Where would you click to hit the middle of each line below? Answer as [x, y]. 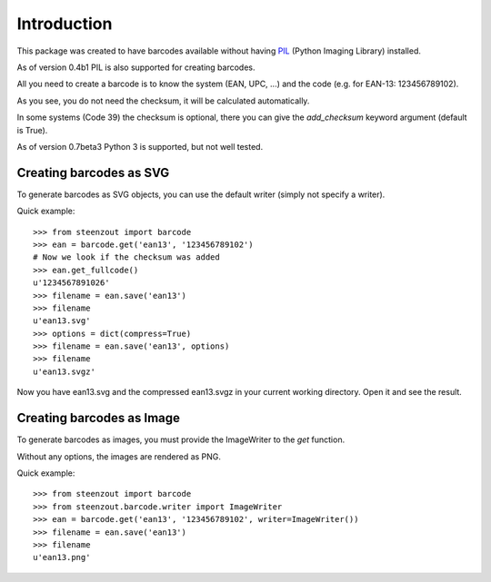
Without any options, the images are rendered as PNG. [119, 456]
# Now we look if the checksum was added [126, 257]
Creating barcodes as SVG [93, 173]
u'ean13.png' [62, 557]
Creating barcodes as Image [99, 418]
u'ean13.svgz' [64, 371]
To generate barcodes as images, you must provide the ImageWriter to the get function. [181, 439]
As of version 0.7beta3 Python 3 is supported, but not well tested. [140, 146]
